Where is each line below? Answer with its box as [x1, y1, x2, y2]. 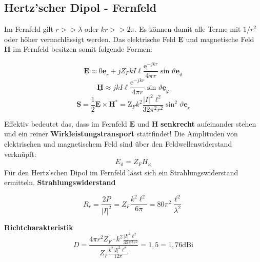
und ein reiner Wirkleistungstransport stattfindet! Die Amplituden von [4, 128, 238, 139]
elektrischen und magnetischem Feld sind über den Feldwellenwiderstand [4, 138, 232, 149]
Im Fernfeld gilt [4, 24, 53, 34]
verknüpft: [4, 148, 36, 159]
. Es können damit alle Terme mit [134, 24, 241, 34]
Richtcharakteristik [4, 221, 73, 232]
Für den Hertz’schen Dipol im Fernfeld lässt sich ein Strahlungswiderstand [4, 167, 238, 177]
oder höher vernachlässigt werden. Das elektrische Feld [4, 33, 176, 44]
